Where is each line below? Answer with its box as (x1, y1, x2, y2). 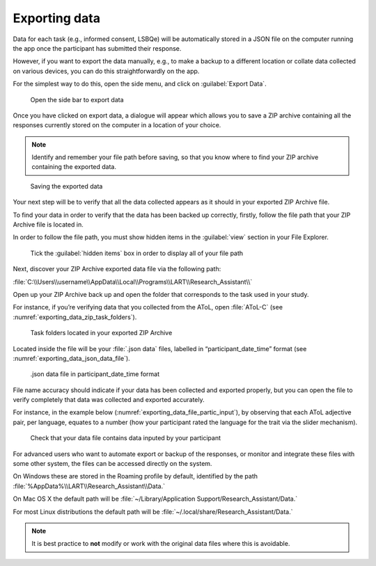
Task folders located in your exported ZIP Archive (30, 329, 173, 337)
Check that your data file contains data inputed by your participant (30, 434, 221, 442)
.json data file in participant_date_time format (30, 370, 160, 378)
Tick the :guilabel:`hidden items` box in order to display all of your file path (30, 249, 244, 257)
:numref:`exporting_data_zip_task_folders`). (13, 313, 137, 321)
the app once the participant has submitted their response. (13, 44, 182, 52)
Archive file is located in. (13, 220, 84, 229)
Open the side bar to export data (30, 95, 125, 104)
